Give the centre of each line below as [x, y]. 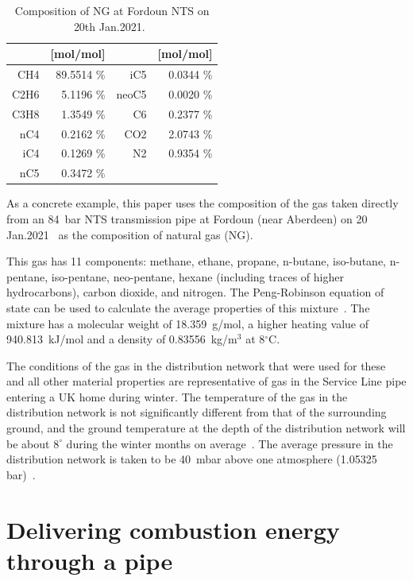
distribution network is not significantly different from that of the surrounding [197, 412]
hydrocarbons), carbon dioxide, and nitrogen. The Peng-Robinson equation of [195, 292]
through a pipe [90, 560]
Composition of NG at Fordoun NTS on [112, 10]
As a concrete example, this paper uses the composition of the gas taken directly [203, 203]
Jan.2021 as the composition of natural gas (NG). [130, 234]
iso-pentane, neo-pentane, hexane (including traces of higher [197, 276]
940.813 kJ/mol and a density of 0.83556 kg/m [122, 339]
